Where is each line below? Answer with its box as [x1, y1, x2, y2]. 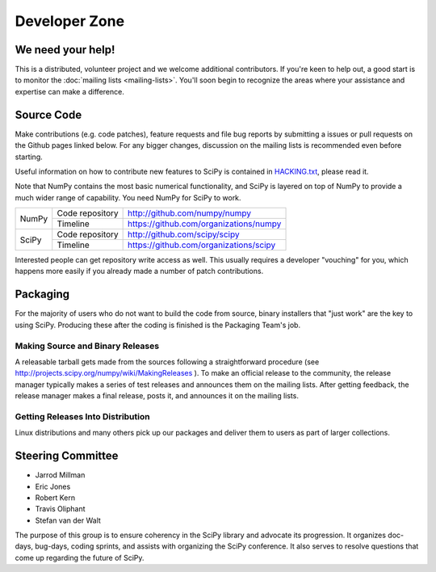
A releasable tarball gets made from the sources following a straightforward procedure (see [15, 356, 320, 367]
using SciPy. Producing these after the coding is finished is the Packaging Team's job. [15, 320, 301, 330]
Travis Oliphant [35, 504, 86, 514]
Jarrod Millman [35, 470, 86, 480]
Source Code [15, 107, 82, 121]
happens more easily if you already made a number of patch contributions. [15, 267, 264, 276]
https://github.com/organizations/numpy [128, 218, 282, 229]
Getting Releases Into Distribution [15, 410, 150, 422]
